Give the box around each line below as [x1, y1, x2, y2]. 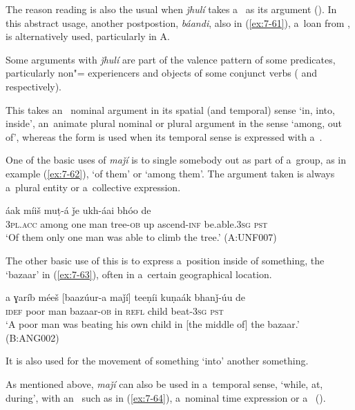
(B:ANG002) [6, 330, 59, 344]
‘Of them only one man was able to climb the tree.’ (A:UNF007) [6, 230, 277, 244]
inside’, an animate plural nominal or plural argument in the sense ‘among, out [6, 116, 342, 130]
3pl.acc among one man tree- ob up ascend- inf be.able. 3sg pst [6, 216, 268, 231]
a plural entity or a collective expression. [6, 179, 181, 194]
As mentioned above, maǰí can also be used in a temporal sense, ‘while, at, [6, 377, 323, 391]
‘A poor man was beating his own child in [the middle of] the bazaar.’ [6, 317, 300, 331]
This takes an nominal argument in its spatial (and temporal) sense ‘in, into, [6, 102, 335, 117]
